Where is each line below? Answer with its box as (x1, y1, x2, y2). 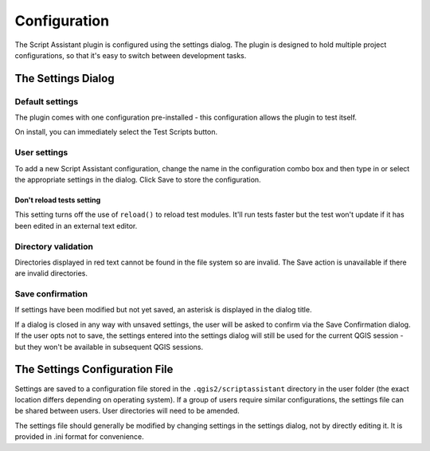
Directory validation (14, 241, 93, 252)
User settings (14, 147, 68, 159)
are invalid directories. (14, 269, 88, 278)
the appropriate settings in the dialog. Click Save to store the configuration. (14, 175, 262, 185)
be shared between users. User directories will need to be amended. (14, 406, 240, 416)
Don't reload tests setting (14, 195, 101, 205)
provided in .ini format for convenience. (14, 432, 145, 441)
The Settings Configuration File (14, 363, 174, 376)
